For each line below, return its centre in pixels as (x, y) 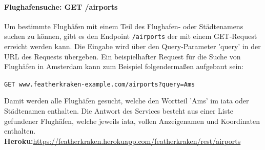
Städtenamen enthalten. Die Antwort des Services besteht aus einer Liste (119, 111)
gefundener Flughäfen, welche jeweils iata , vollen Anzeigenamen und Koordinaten (132, 121)
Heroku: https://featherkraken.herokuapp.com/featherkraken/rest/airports (123, 141)
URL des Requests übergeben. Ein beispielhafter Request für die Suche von (123, 56)
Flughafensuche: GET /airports (61, 6)
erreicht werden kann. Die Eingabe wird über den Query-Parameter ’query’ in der (132, 46)
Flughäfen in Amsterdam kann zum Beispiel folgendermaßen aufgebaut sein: (124, 66)
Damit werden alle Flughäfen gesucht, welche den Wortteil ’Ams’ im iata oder (127, 101)
